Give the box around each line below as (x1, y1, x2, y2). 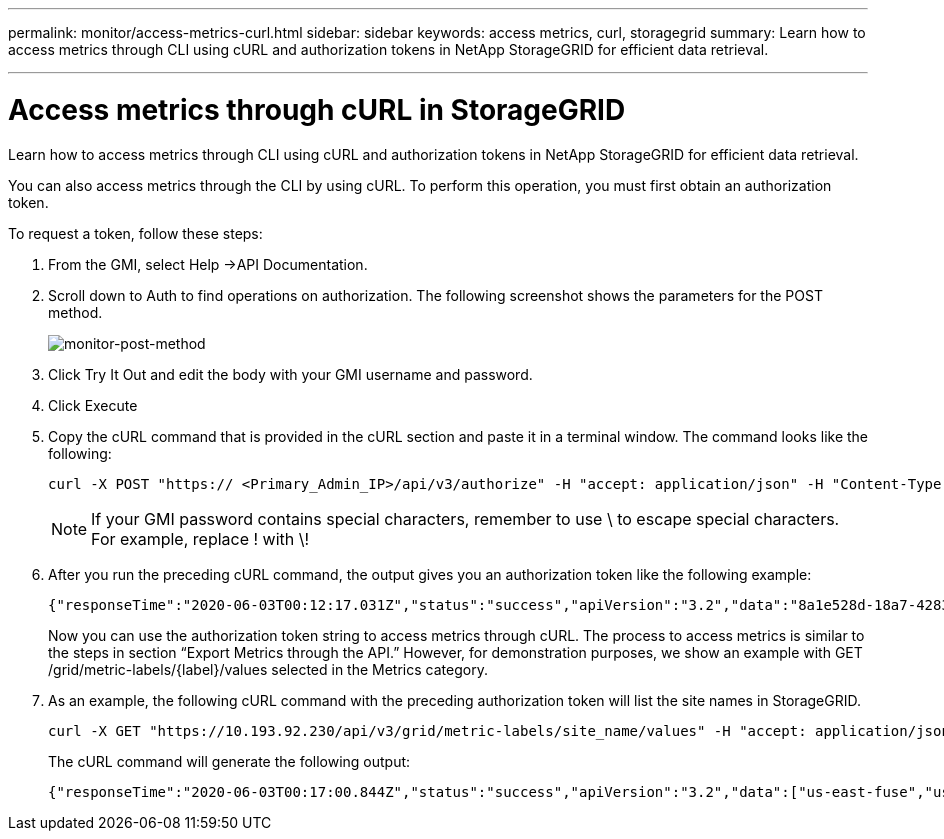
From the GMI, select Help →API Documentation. (48, 255, 368, 273)
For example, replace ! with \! (91, 528, 310, 549)
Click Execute (48, 396, 138, 414)
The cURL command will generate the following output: (48, 752, 411, 770)
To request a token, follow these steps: (8, 224, 263, 242)
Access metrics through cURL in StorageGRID (8, 92, 626, 127)
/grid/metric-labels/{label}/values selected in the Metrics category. (48, 660, 488, 678)
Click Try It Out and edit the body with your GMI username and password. (48, 365, 533, 383)
